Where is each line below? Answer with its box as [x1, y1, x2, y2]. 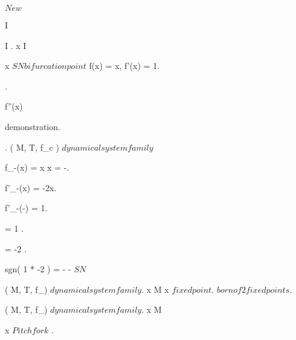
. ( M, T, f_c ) [5, 140, 59, 153]
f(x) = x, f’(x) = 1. [89, 59, 160, 72]
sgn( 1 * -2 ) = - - [5, 263, 71, 275]
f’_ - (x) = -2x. [5, 181, 57, 194]
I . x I [5, 39, 27, 51]
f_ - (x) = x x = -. [5, 161, 69, 174]
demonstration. [5, 120, 60, 132]
